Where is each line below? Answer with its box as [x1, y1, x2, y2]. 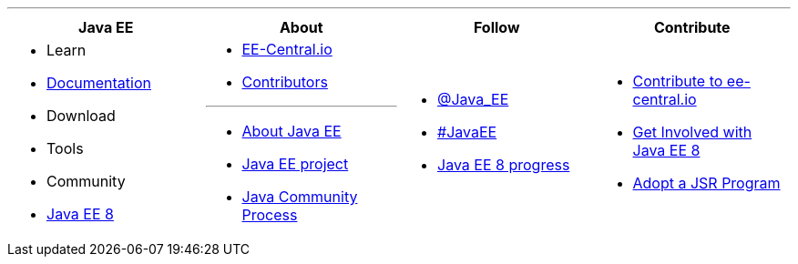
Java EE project [241, 155, 349, 173]
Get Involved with [632, 123, 752, 141]
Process [241, 206, 298, 224]
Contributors [241, 73, 328, 91]
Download [46, 107, 116, 125]
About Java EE [241, 122, 342, 140]
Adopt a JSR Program [632, 174, 781, 192]
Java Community [241, 188, 358, 206]
